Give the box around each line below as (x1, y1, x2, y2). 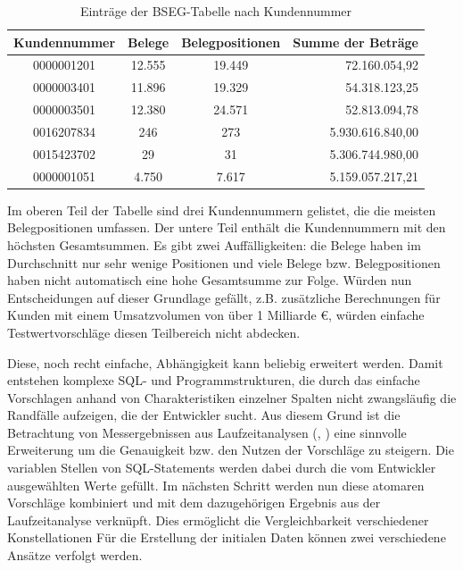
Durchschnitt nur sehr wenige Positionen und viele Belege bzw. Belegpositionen (7, 253, 441, 272)
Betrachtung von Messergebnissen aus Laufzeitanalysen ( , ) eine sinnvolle (7, 423, 407, 441)
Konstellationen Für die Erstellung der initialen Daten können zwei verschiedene (7, 528, 446, 547)
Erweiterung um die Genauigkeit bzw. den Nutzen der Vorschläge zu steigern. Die (7, 440, 454, 459)
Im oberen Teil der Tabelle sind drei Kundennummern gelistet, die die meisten (7, 200, 436, 219)
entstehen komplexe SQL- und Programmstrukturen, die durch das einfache (7, 371, 420, 390)
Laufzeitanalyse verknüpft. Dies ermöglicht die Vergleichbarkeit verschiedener (7, 510, 429, 529)
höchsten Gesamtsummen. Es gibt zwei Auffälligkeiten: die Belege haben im (7, 235, 421, 254)
